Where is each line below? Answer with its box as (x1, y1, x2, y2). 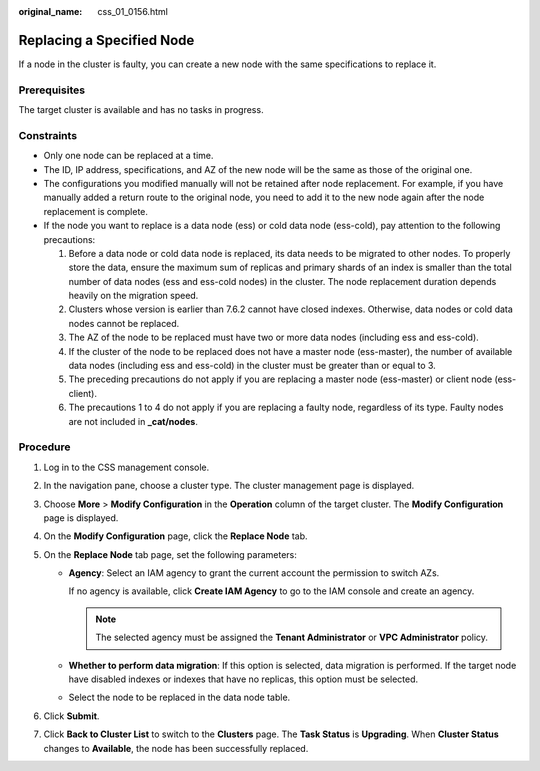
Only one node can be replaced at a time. (43, 150, 214, 162)
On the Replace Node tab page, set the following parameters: (43, 548, 297, 560)
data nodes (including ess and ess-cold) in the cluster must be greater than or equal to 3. (68, 360, 437, 372)
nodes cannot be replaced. (68, 317, 180, 329)
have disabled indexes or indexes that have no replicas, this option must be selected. (68, 673, 419, 685)
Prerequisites (18, 83, 85, 97)
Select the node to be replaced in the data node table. (68, 691, 291, 704)
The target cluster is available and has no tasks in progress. (18, 104, 264, 116)
